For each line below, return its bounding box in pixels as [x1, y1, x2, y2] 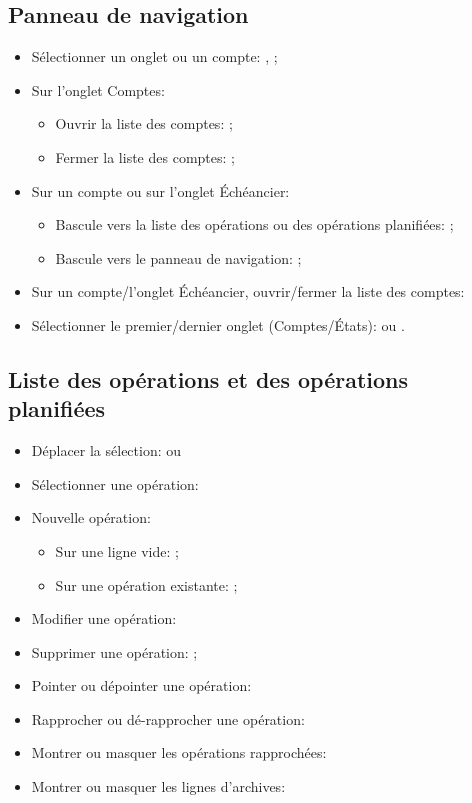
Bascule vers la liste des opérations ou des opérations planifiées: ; [55, 214, 454, 235]
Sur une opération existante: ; [55, 574, 238, 595]
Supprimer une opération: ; [31, 641, 198, 662]
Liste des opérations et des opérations [8, 363, 409, 394]
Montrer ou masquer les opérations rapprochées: [31, 742, 327, 763]
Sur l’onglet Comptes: [31, 79, 165, 100]
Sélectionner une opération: [31, 473, 199, 494]
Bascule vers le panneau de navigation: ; [55, 247, 302, 268]
